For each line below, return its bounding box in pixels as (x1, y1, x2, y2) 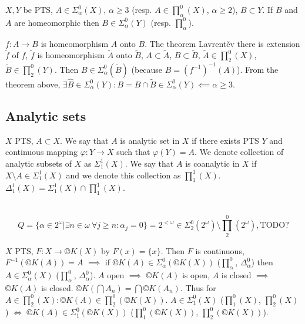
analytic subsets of (5, 157, 72, 169)
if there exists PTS (192, 134, 259, 146)
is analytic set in (120, 134, 180, 146)
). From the (236, 63, 279, 75)
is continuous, (195, 244, 244, 256)
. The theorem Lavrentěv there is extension (145, 37, 300, 49)
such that (116, 146, 150, 158)
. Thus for (180, 282, 216, 293)
